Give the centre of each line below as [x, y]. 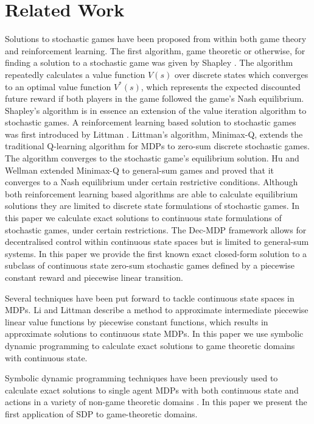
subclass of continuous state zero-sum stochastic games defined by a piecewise [150, 265]
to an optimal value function [58, 86]
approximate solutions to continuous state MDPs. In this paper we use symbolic [154, 334]
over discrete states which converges [241, 74]
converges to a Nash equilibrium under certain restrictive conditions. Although [152, 182]
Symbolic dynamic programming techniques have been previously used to [141, 378]
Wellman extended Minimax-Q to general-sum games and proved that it [140, 170]
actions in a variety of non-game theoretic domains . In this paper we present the [156, 402]
